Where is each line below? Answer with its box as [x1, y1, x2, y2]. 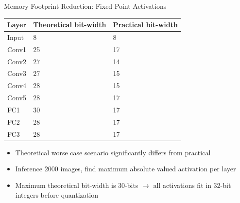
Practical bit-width [113, 19, 178, 30]
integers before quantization [15, 189, 98, 200]
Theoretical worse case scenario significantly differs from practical [15, 147, 211, 157]
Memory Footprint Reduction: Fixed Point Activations [4, 1, 167, 11]
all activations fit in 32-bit [153, 180, 231, 190]
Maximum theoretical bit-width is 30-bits [15, 180, 138, 190]
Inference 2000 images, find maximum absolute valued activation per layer [15, 164, 236, 174]
